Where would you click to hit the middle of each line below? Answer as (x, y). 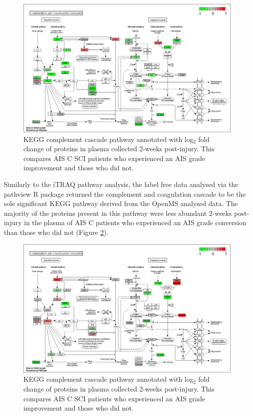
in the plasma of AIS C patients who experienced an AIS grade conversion (135, 222)
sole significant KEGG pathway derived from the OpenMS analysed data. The (121, 203)
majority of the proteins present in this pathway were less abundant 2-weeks (118, 213)
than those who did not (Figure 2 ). (56, 232)
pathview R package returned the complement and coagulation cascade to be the (125, 194)
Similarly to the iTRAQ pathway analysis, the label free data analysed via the (121, 184)
